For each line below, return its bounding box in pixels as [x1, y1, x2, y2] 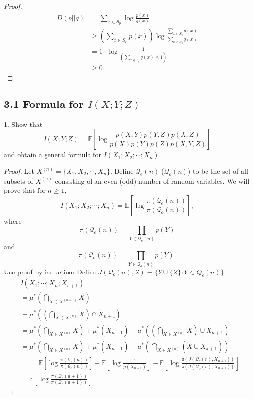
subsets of [4, 175, 33, 186]
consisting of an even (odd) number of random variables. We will [55, 175, 250, 186]
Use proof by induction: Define [4, 266, 96, 276]
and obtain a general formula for [4, 149, 101, 160]
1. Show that [4, 119, 43, 129]
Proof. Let [4, 166, 34, 176]
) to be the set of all [187, 166, 248, 176]
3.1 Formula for [4, 96, 84, 111]
